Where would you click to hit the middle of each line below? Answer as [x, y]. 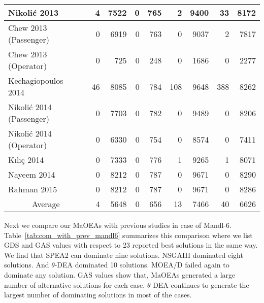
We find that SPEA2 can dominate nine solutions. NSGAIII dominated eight [124, 255]
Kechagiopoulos [36, 80]
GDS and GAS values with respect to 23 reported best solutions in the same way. [131, 245]
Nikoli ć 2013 [34, 12]
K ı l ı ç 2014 [26, 160]
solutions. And [27, 265]
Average [46, 204]
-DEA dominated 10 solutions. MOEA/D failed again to [142, 265]
